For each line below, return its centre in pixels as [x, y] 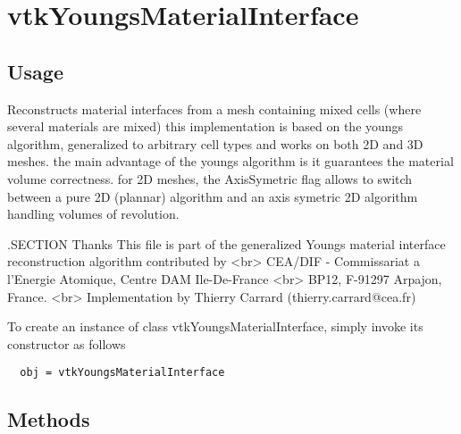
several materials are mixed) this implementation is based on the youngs [205, 126]
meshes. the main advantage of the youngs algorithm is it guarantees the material [230, 161]
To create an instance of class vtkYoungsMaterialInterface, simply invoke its [215, 326]
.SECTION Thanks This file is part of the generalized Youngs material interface [226, 243]
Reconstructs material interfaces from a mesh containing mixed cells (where [214, 108]
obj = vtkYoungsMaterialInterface [122, 373]
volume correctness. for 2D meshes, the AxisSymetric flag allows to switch [210, 178]
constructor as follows [67, 343]
